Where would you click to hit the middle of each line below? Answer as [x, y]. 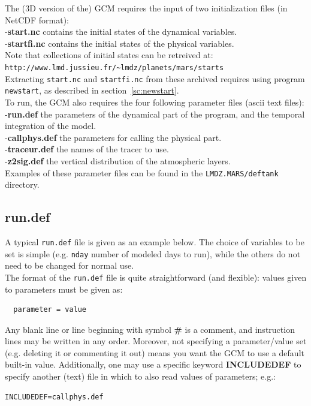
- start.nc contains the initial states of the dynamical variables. [121, 31]
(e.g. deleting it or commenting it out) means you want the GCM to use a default [155, 352]
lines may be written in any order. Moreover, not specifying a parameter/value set [156, 341]
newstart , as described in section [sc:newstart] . [92, 90]
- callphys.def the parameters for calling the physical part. [113, 137]
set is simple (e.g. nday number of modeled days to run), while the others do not [153, 253]
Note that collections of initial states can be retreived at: [109, 55]
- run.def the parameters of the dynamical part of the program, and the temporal [155, 114]
